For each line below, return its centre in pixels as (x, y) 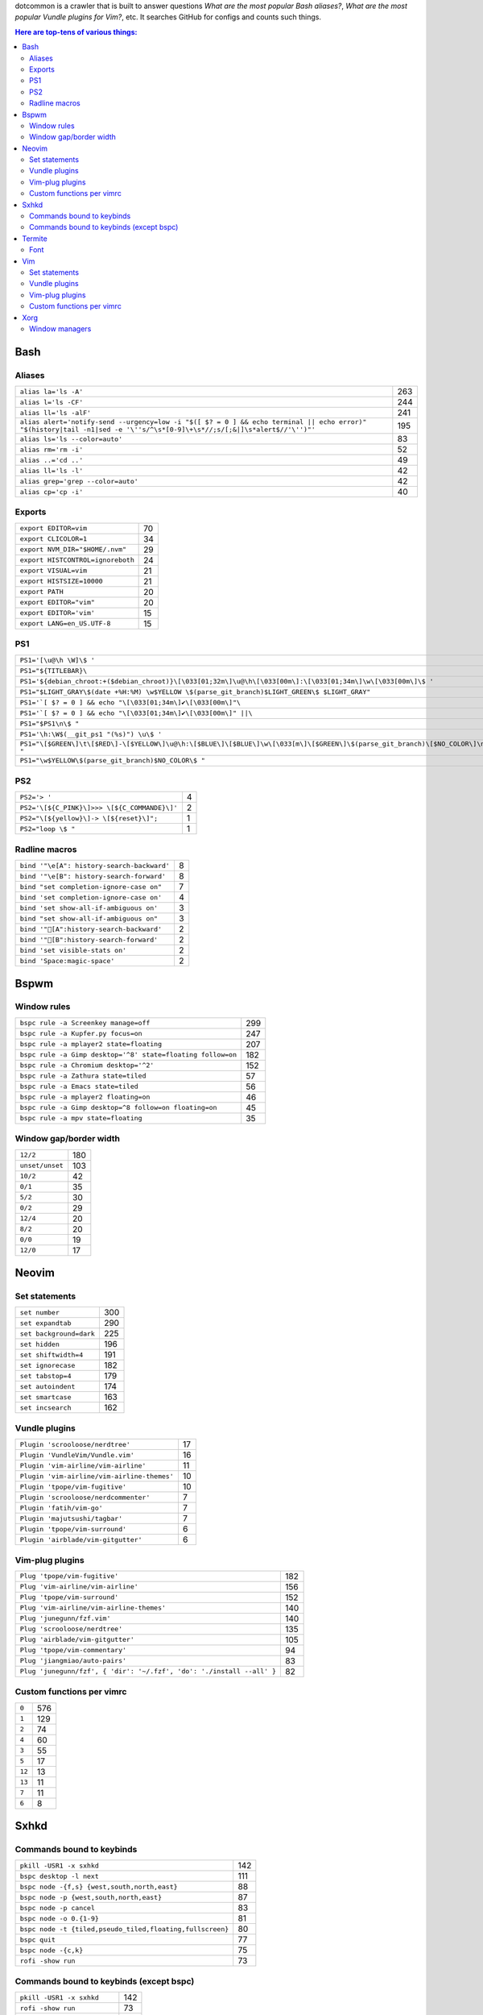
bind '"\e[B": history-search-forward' (93, 876)
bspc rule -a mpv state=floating (81, 1118)
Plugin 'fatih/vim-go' (62, 1508)
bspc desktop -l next (60, 1876)
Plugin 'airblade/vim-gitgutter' (81, 1539)
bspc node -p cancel (58, 1907)
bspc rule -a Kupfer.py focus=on (81, 1034)
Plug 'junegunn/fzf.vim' (65, 1619)
